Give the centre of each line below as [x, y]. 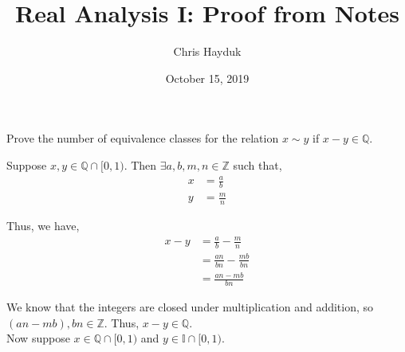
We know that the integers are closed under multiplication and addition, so [190, 306]
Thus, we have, [43, 226]
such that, [258, 164]
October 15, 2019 [207, 78]
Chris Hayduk [207, 51]
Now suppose [38, 338]
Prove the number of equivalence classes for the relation [143, 138]
